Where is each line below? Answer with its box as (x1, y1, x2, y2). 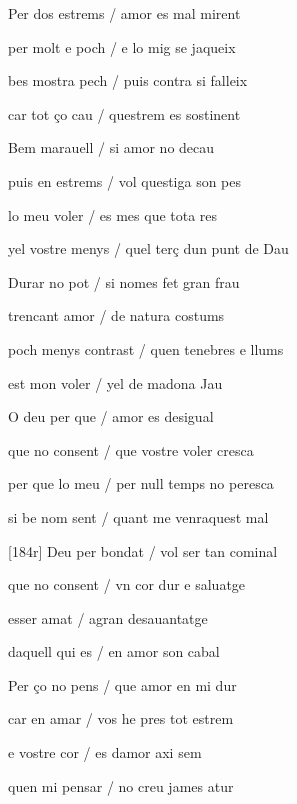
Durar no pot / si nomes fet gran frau (8, 271, 240, 292)
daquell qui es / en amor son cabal (8, 641, 220, 662)
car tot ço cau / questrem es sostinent (8, 103, 241, 124)
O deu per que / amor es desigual (8, 406, 214, 427)
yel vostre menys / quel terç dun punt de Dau (8, 238, 289, 259)
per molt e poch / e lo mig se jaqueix (8, 36, 236, 57)
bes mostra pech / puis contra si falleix (8, 70, 248, 91)
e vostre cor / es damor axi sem (8, 742, 202, 763)
